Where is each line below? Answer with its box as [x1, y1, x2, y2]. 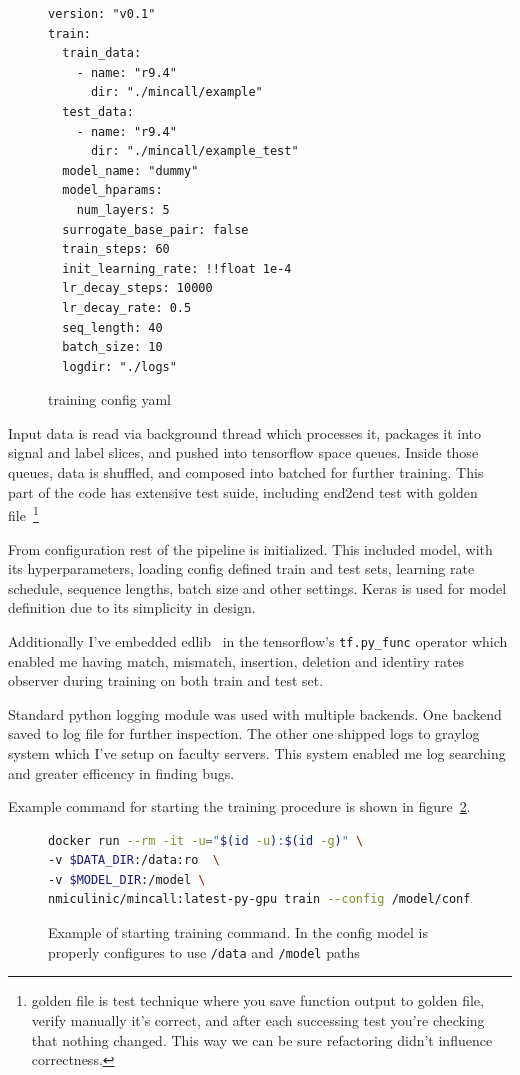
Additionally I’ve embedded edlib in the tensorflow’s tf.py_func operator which [8, 630, 508, 651]
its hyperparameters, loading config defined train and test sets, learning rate [8, 558, 475, 579]
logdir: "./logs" [62, 359, 177, 374]
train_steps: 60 [62, 242, 170, 257]
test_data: [62, 104, 134, 119]
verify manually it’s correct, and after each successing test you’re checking [31, 1009, 485, 1030]
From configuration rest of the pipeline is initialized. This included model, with [8, 538, 493, 559]
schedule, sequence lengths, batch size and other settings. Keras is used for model [8, 577, 507, 598]
